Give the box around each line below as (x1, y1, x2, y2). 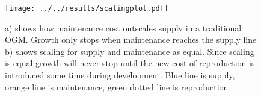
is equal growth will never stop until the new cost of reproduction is (5, 57, 255, 69)
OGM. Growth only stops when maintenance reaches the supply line (5, 33, 257, 46)
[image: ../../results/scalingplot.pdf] (5, 4, 169, 13)
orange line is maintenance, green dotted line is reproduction (5, 80, 229, 93)
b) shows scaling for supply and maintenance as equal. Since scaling (5, 45, 254, 57)
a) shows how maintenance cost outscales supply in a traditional (5, 21, 242, 34)
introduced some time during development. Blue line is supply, (5, 69, 235, 81)
